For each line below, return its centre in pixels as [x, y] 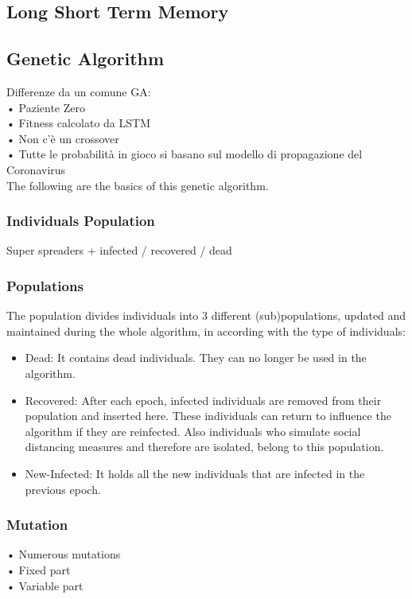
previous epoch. [63, 489]
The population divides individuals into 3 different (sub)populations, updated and [206, 315]
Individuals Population [81, 221]
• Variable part [45, 585]
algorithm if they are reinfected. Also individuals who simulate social [193, 431]
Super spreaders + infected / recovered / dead [119, 250]
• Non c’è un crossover [63, 138]
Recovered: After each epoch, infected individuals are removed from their [203, 400]
